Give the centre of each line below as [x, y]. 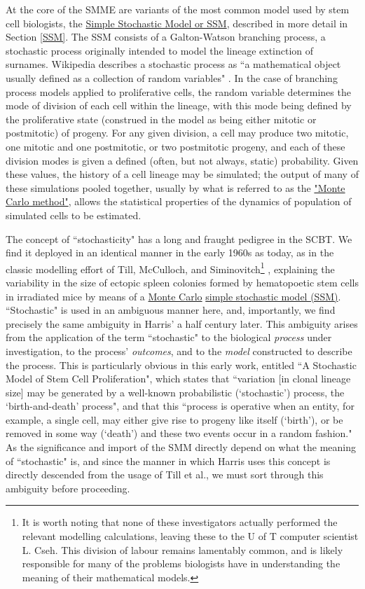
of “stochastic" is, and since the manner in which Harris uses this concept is [168, 460]
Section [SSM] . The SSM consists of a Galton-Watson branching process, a [166, 37]
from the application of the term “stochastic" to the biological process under [169, 337]
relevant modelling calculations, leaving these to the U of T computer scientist [190, 536]
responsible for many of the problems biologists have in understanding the [181, 563]
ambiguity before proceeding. [68, 488]
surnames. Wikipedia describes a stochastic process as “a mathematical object [173, 64]
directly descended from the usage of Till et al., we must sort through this [165, 474]
